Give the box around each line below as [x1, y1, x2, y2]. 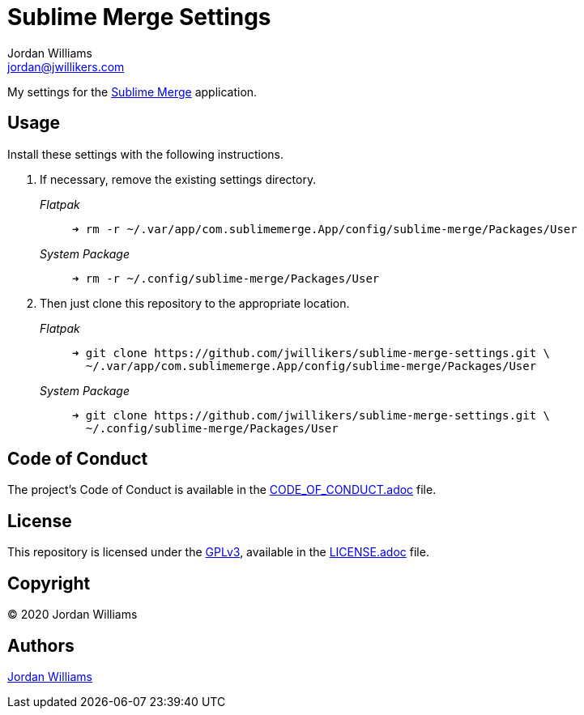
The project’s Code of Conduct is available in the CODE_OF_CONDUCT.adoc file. [7, 483, 437, 497]
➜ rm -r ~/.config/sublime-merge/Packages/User [72, 271, 380, 285]
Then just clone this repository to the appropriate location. [40, 296, 350, 310]
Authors [7, 635, 75, 656]
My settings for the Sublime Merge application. [7, 84, 258, 99]
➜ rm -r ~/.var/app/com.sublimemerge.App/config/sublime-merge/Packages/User [72, 222, 578, 236]
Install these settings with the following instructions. [7, 147, 284, 161]
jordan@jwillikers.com [7, 59, 125, 74]
